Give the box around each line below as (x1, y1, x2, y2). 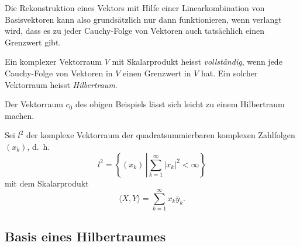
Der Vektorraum (5, 98, 63, 110)
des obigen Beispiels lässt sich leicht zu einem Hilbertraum (75, 98, 285, 110)
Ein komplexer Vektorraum (5, 55, 102, 68)
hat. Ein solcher (201, 66, 258, 79)
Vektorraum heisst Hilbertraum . (5, 78, 118, 90)
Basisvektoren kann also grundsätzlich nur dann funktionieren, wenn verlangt (5, 13, 282, 25)
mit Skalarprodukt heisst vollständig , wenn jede (112, 55, 282, 68)
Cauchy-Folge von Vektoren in (5, 66, 113, 79)
